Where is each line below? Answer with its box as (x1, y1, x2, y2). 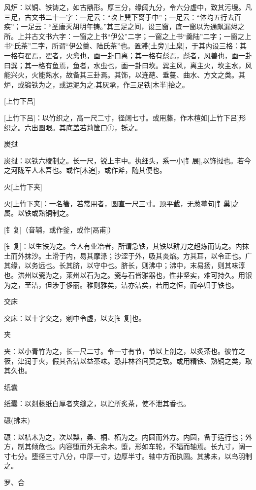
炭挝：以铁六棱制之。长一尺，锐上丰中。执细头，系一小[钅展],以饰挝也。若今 (4, 155, 251, 165)
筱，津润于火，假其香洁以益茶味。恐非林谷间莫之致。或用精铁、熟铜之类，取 (4, 355, 252, 366)
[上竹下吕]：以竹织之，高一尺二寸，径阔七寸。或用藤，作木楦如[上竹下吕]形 (4, 112, 246, 122)
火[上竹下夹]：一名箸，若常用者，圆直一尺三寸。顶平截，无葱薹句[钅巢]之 (4, 198, 239, 208)
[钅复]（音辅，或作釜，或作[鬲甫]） (4, 224, 115, 234)
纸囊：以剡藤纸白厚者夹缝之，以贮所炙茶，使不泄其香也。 (4, 398, 190, 409)
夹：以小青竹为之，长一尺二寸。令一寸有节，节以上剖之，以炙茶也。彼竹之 (4, 346, 245, 356)
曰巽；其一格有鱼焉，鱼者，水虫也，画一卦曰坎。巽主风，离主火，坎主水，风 (4, 60, 252, 70)
